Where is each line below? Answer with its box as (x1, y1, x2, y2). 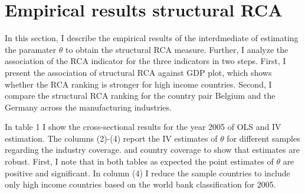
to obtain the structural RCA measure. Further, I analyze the (65, 43, 288, 55)
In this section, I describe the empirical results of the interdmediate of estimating (5, 32, 299, 44)
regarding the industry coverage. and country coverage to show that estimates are (5, 143, 300, 156)
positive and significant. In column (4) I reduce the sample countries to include (5, 166, 290, 179)
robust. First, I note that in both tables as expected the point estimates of (5, 155, 274, 168)
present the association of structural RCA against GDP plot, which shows (5, 66, 272, 78)
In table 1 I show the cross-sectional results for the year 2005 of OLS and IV (5, 121, 281, 133)
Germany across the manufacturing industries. (5, 101, 172, 113)
